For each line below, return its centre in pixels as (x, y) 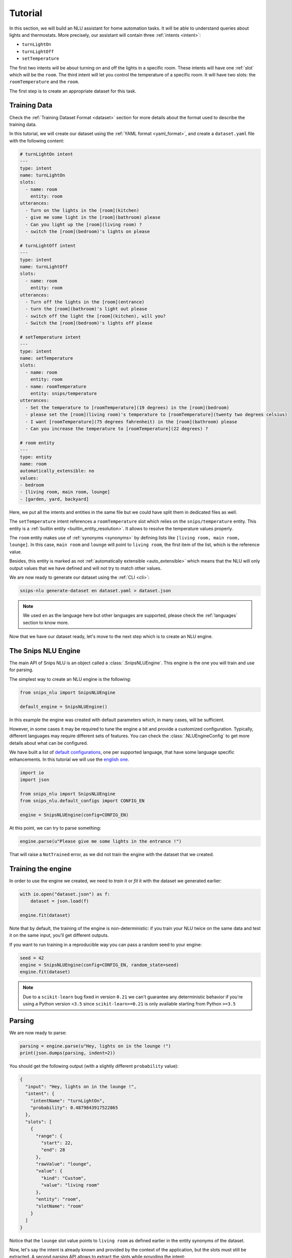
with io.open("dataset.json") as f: (65, 894)
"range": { (49, 1136)
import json (35, 779)
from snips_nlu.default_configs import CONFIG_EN (82, 801)
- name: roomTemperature (56, 386)
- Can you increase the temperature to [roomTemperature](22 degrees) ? (117, 428)
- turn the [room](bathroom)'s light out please (86, 309)
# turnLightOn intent (46, 154)
